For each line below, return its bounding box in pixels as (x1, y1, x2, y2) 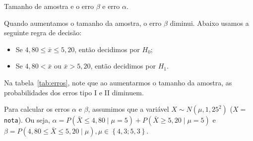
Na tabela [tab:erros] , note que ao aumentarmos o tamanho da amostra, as (4, 77, 232, 87)
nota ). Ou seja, (4, 115, 50, 125)
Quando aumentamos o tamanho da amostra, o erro (4, 17, 162, 28)
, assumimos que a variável (88, 104, 169, 114)
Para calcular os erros (4, 104, 70, 114)
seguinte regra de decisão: (4, 27, 82, 38)
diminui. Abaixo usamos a (170, 17, 249, 28)
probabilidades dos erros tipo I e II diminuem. (4, 87, 144, 97)
